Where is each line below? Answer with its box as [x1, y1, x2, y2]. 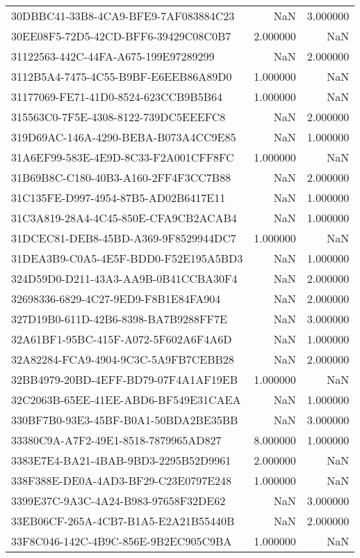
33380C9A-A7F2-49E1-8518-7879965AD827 [11, 432, 222, 448]
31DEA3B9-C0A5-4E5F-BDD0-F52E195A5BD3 [11, 250, 243, 266]
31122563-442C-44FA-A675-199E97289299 [11, 48, 215, 64]
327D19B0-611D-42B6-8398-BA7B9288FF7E [11, 311, 227, 327]
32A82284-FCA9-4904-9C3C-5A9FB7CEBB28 [11, 351, 234, 367]
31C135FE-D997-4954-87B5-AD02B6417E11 [11, 189, 226, 206]
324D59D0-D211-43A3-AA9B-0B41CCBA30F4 [11, 270, 238, 286]
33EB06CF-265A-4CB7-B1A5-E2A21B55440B [11, 513, 235, 529]
